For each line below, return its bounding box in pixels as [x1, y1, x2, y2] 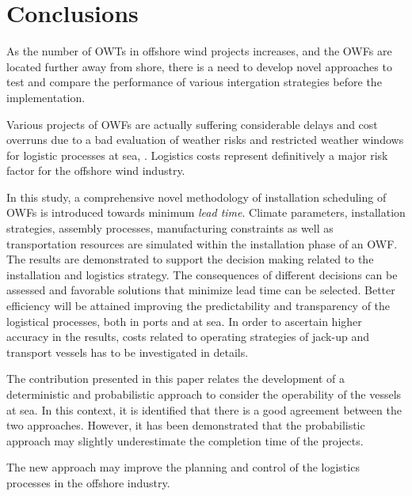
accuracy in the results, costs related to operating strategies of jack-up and [6, 328, 369, 345]
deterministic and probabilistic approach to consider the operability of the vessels [6, 386, 402, 402]
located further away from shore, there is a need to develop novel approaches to [6, 58, 392, 74]
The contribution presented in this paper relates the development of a [6, 370, 345, 387]
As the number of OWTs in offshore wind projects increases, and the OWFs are [6, 43, 392, 59]
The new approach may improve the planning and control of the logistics [6, 459, 360, 475]
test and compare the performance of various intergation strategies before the [6, 74, 382, 90]
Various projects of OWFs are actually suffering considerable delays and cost [6, 115, 378, 132]
